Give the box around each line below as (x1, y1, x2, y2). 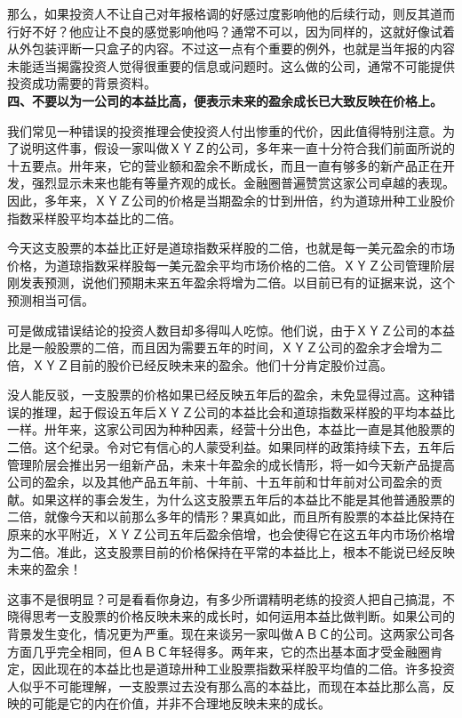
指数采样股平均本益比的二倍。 (7, 208, 181, 227)
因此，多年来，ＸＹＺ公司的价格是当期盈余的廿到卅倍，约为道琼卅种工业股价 (7, 190, 455, 209)
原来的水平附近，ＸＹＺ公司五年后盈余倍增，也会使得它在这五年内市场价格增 (7, 525, 455, 544)
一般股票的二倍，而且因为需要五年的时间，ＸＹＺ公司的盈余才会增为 (31, 338, 430, 357)
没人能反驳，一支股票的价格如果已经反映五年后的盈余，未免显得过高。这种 (7, 385, 442, 404)
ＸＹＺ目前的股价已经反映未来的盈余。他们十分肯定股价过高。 (31, 355, 393, 374)
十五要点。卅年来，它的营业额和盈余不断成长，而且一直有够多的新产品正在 (7, 156, 442, 174)
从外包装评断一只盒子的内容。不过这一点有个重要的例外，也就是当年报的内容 (7, 39, 455, 58)
